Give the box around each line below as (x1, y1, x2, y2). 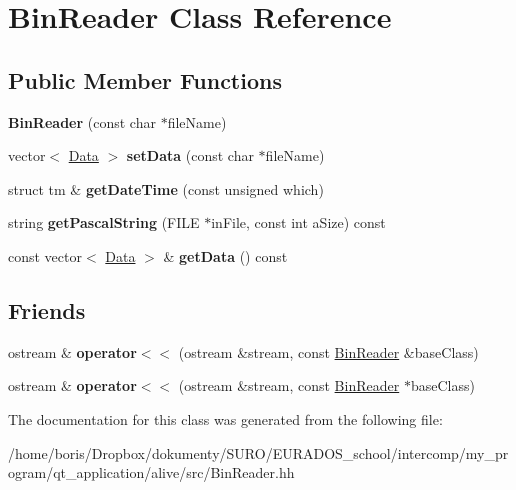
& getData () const (163, 245, 288, 266)
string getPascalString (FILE (8, 212, 200, 233)
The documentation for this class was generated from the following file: (8, 408, 443, 429)
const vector (8, 245, 82, 266)
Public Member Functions (8, 64, 282, 95)
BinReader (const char (8, 111, 156, 132)
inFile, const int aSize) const (211, 212, 386, 233)
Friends (8, 294, 86, 325)
